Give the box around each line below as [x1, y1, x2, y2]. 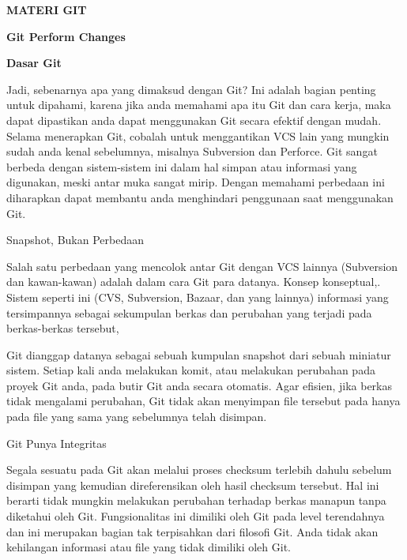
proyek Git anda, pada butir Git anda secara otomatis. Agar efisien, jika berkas [6, 377, 393, 393]
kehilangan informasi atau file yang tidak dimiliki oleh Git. [6, 539, 291, 555]
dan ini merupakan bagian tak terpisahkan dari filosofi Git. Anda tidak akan [6, 523, 379, 539]
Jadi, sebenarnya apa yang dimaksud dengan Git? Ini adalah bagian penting [6, 81, 376, 97]
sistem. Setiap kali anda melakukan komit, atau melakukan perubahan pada [6, 362, 375, 378]
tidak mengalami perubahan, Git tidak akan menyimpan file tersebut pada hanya [6, 393, 401, 409]
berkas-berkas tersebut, [6, 320, 119, 336]
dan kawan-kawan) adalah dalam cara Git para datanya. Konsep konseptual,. [6, 273, 381, 290]
